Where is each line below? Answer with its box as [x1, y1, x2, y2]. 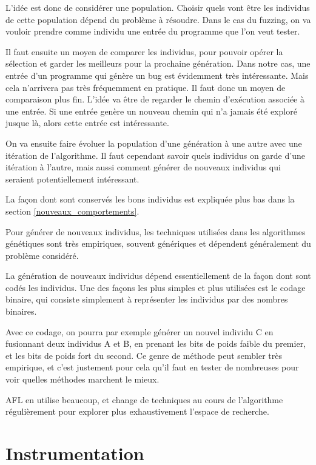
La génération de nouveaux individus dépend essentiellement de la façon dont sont [5, 269, 311, 282]
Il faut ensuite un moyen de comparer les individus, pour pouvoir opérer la [5, 45, 283, 58]
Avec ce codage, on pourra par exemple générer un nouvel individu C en [5, 325, 274, 338]
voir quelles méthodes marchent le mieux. [5, 373, 160, 386]
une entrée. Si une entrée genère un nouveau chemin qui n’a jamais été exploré [5, 104, 297, 117]
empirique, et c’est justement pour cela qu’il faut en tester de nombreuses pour [5, 361, 299, 373]
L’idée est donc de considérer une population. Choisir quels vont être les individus [5, 1, 310, 13]
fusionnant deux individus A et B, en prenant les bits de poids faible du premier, [5, 337, 306, 350]
